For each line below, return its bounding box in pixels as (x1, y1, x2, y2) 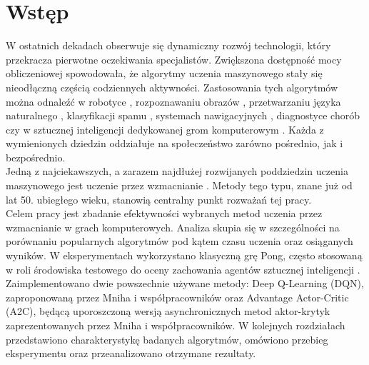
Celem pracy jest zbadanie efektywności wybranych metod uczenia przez (6, 206, 323, 221)
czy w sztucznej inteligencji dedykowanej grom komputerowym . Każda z (6, 121, 324, 136)
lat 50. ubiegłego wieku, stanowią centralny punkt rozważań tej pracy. (6, 191, 312, 206)
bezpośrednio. (6, 149, 66, 164)
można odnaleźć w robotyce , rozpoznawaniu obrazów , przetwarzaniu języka (6, 94, 341, 109)
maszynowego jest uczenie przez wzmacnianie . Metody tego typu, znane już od (6, 178, 353, 193)
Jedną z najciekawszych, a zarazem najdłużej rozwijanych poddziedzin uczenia (6, 164, 348, 179)
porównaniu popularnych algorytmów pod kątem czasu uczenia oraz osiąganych (6, 234, 353, 249)
